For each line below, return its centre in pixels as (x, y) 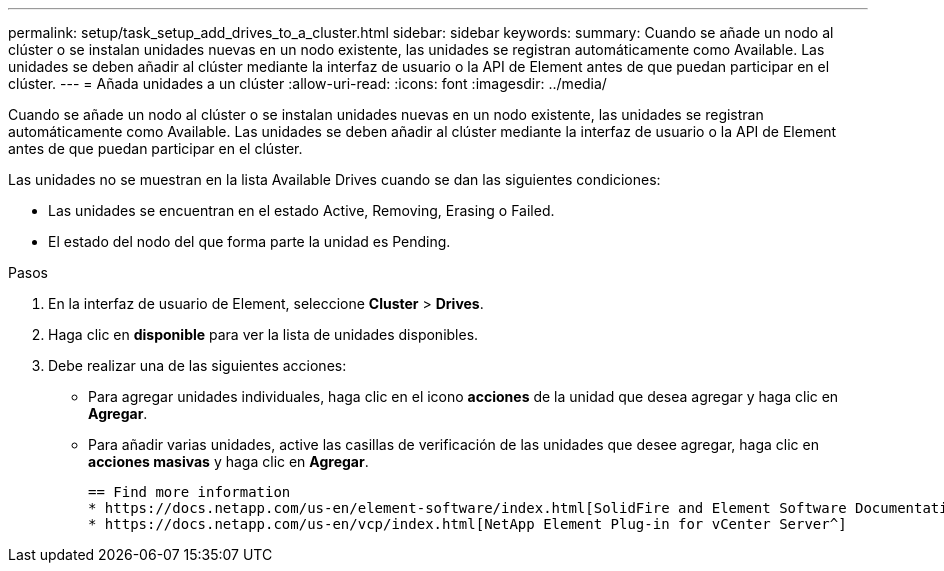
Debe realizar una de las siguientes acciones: (197, 365)
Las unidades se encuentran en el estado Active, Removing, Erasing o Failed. (301, 210)
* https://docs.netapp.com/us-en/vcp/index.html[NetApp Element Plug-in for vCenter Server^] (467, 524)
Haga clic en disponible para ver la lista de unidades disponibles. (263, 334)
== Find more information (189, 492)
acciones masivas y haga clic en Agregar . (228, 461)
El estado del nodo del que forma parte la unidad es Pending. (249, 241)
